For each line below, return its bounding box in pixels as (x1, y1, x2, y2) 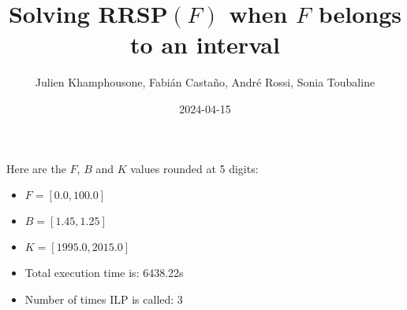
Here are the (6, 160, 66, 176)
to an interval (130, 28, 280, 61)
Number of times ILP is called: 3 (24, 290, 183, 307)
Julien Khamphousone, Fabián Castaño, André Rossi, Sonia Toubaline (35, 74, 375, 90)
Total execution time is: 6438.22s (24, 264, 184, 281)
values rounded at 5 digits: (130, 160, 259, 176)
